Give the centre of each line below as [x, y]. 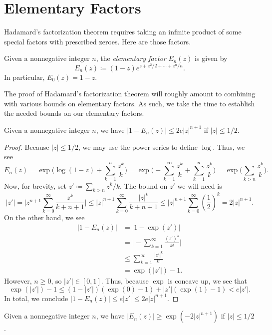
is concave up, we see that [208, 281]
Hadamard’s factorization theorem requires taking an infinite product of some [123, 32]
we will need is [200, 185]
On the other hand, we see [44, 217]
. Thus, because [125, 281]
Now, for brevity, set [35, 185]
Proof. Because [27, 147]
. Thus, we [229, 147]
